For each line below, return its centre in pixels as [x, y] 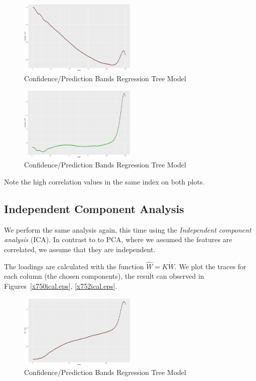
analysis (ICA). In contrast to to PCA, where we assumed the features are [118, 239]
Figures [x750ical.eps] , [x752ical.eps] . [61, 285]
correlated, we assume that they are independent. [80, 249]
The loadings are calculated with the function [74, 266]
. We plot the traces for [210, 266]
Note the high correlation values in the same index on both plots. [104, 181]
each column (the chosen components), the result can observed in [104, 276]
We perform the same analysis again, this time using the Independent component [128, 229]
